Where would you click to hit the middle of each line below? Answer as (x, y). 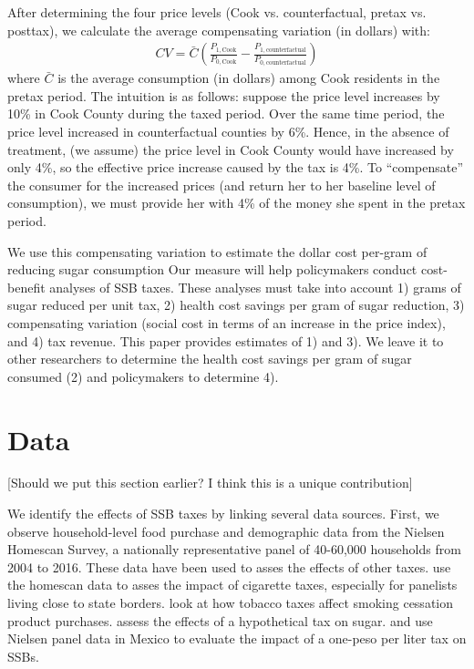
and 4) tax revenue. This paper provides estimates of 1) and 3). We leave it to (226, 340)
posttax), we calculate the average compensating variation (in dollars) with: (219, 30)
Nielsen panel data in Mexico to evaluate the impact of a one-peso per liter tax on (237, 638)
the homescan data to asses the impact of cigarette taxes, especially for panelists (232, 585)
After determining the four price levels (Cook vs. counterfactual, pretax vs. (217, 12)
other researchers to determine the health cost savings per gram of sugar (210, 359)
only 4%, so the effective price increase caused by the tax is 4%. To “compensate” (236, 167)
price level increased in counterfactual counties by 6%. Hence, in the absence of (228, 131)
